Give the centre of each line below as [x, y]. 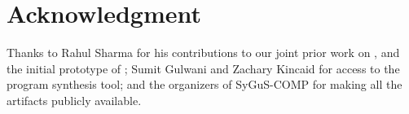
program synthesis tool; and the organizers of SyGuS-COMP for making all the [204, 84]
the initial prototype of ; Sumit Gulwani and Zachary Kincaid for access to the [203, 68]
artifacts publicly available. [74, 100]
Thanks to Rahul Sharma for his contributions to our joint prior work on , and [203, 53]
